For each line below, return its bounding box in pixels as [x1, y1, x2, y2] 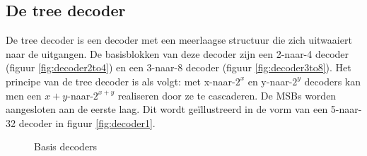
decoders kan [304, 73, 361, 88]
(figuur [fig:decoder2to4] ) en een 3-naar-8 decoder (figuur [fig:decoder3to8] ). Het [6, 60, 351, 75]
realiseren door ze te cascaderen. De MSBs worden [117, 88, 337, 102]
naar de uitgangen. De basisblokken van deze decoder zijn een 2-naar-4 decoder [6, 46, 349, 61]
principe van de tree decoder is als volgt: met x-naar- [6, 73, 235, 88]
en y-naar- [247, 73, 293, 88]
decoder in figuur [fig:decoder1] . [18, 115, 156, 130]
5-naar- [330, 102, 362, 116]
